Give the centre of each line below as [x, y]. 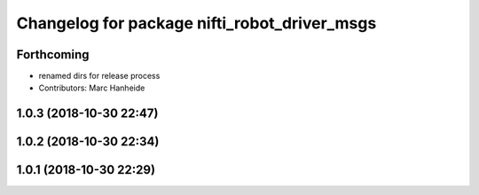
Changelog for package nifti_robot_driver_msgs [196, 23]
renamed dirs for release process [99, 76]
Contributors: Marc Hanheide [92, 88]
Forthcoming [53, 55]
